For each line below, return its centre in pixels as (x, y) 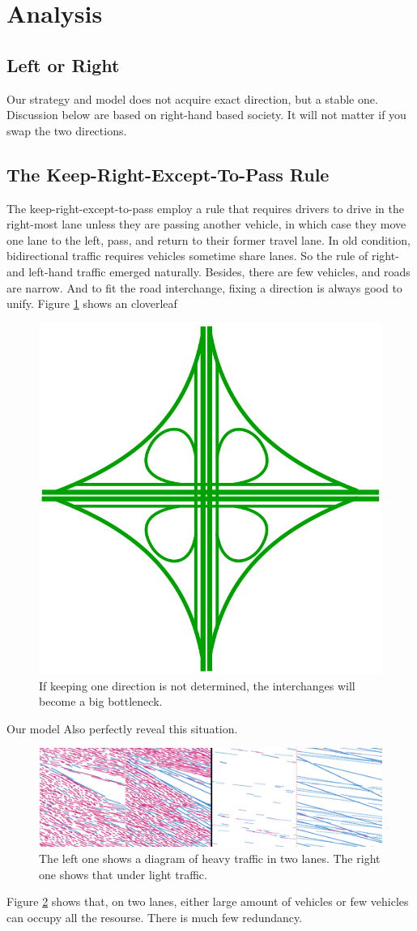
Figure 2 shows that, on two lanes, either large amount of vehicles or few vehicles (208, 901)
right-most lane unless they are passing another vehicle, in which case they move (206, 224)
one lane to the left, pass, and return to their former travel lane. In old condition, (208, 239)
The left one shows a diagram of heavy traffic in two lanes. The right (210, 858)
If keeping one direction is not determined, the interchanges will (197, 685)
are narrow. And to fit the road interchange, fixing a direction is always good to (204, 287)
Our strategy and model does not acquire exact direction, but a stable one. (192, 98)
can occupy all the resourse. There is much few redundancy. (155, 917)
